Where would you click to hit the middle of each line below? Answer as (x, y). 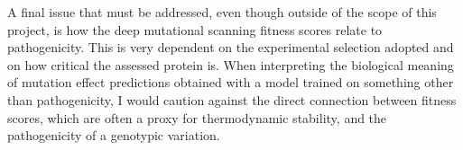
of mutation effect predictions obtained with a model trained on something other (231, 82)
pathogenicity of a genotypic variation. (114, 135)
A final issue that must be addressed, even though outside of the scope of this (222, 12)
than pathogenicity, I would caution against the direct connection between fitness (232, 99)
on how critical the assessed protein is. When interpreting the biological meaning (231, 64)
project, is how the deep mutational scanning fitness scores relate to (195, 29)
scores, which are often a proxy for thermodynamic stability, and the (197, 117)
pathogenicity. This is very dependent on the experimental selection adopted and (231, 47)
